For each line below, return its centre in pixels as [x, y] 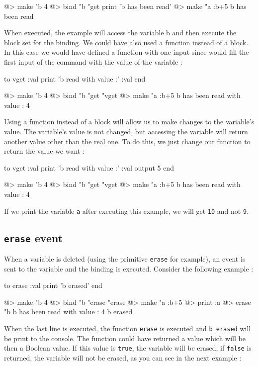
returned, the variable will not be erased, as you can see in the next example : [123, 357]
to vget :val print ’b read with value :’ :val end [75, 78]
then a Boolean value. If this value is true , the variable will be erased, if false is [128, 348]
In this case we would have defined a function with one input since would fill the [127, 52]
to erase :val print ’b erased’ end [53, 285]
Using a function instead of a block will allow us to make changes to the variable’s [129, 122]
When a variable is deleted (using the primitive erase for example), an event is [125, 258]
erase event [34, 237]
